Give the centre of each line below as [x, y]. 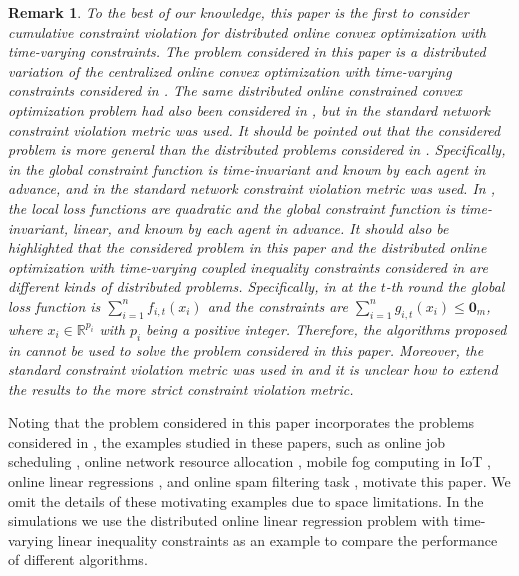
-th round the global [445, 286]
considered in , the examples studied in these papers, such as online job [226, 441]
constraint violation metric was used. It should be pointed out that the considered [254, 129]
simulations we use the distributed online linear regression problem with [228, 520]
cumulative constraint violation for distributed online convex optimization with [247, 31]
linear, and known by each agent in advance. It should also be [260, 227]
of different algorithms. [78, 559]
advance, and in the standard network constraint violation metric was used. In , [252, 188]
